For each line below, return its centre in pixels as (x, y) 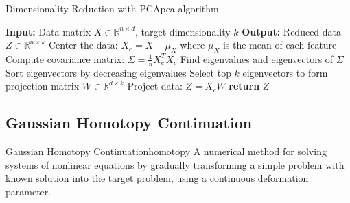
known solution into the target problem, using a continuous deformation (157, 178)
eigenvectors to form (285, 72)
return (244, 86)
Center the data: (83, 45)
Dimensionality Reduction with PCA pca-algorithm (112, 8)
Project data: (155, 86)
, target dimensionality (183, 31)
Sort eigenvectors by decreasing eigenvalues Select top (118, 72)
